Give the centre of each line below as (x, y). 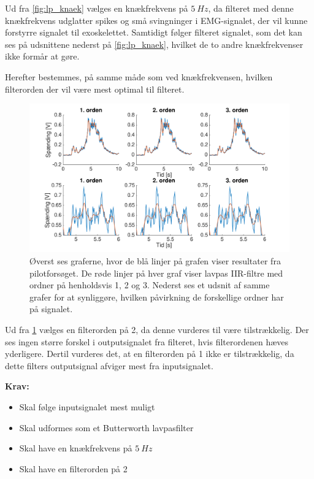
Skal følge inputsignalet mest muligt (87, 406)
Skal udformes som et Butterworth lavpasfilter (106, 427)
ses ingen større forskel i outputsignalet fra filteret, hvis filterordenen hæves (147, 341)
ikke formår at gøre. (42, 56)
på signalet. (51, 309)
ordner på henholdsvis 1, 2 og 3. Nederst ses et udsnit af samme (150, 285)
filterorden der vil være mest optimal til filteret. (95, 89)
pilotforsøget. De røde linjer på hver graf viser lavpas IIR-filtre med (156, 273)
